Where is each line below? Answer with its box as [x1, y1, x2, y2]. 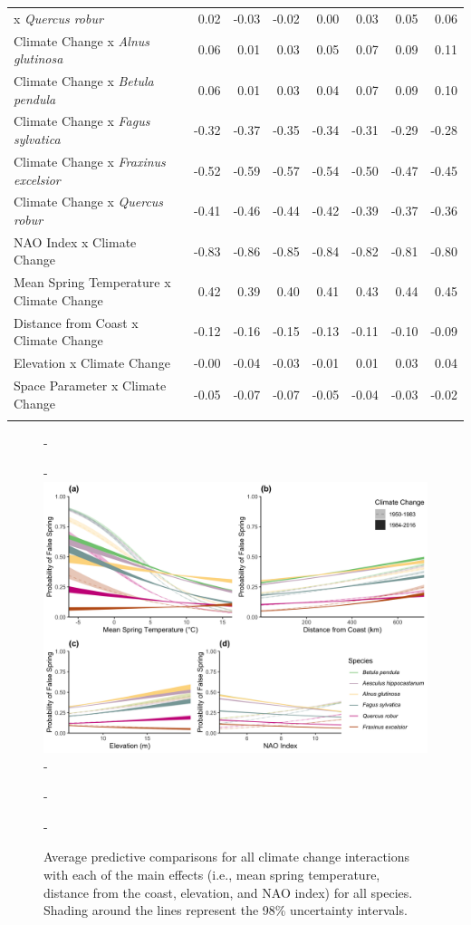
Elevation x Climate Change [14, 353, 170, 372]
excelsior [14, 169, 61, 188]
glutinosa [14, 49, 63, 68]
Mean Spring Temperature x [14, 273, 171, 292]
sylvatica [14, 130, 61, 149]
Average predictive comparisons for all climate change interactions [43, 847, 410, 866]
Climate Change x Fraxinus [14, 151, 166, 170]
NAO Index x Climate [14, 232, 137, 251]
